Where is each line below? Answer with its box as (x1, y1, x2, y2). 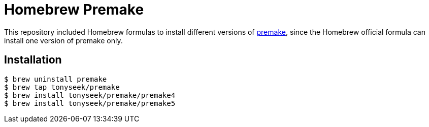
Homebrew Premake (4, 1, 144, 18)
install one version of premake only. (4, 36, 123, 45)
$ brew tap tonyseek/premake (4, 83, 120, 91)
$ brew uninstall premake (4, 75, 107, 83)
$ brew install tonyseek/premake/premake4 (4, 91, 176, 99)
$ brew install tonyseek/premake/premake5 (4, 99, 176, 107)
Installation (4, 53, 62, 67)
